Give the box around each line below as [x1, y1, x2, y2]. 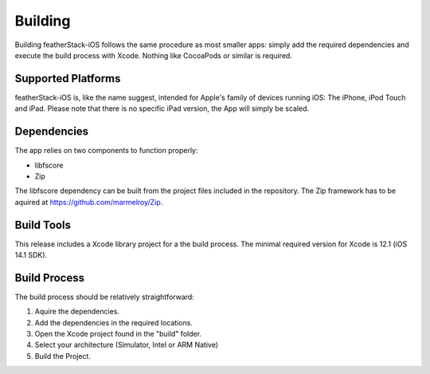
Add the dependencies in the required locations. [34, 317, 193, 327]
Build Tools [14, 218, 72, 231]
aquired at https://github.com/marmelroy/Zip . [14, 197, 163, 207]
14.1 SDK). [14, 250, 48, 259]
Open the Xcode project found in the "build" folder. [34, 329, 202, 339]
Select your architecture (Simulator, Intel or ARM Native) [34, 340, 219, 350]
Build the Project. [34, 351, 92, 360]
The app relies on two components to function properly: [14, 146, 198, 156]
